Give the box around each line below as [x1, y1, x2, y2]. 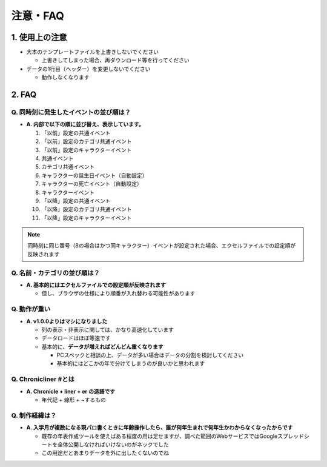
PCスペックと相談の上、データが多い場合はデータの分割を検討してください [56, 352, 244, 359]
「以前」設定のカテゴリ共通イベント [41, 138, 132, 145]
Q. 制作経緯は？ [11, 411, 57, 420]
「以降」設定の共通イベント [41, 197, 111, 204]
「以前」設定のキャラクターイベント [41, 146, 132, 153]
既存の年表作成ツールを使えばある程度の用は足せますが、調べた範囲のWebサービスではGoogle [41, 432, 278, 440]
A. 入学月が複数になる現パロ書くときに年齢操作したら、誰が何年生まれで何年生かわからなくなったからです [26, 424, 293, 431]
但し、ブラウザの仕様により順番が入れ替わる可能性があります [41, 290, 196, 297]
